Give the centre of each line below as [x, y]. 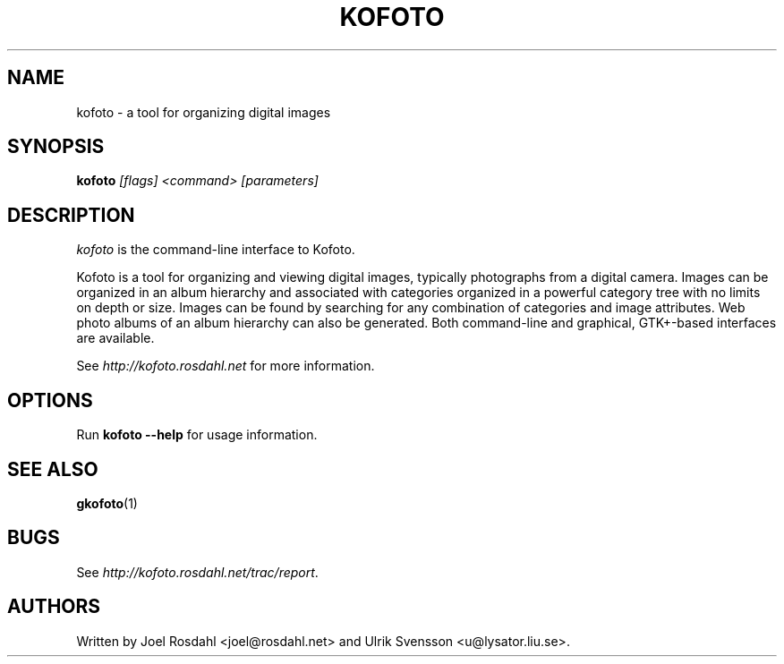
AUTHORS [54, 607]
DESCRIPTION [71, 215]
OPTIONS [50, 400]
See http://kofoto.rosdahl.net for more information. [226, 366]
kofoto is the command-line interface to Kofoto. [216, 250]
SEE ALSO [53, 469]
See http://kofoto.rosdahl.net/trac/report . [197, 572]
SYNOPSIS [56, 147]
